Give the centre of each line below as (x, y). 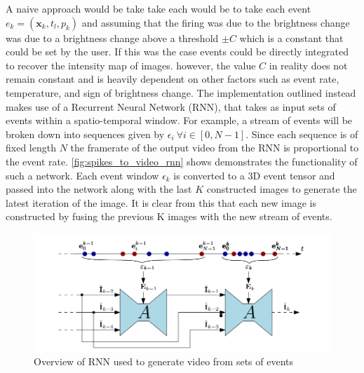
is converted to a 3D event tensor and (254, 175)
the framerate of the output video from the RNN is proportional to (215, 148)
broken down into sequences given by (85, 134)
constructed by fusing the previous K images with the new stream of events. (169, 216)
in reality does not (308, 65)
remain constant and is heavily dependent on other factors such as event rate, (173, 79)
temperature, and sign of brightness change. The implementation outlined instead (181, 92)
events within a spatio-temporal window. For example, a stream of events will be (179, 120)
